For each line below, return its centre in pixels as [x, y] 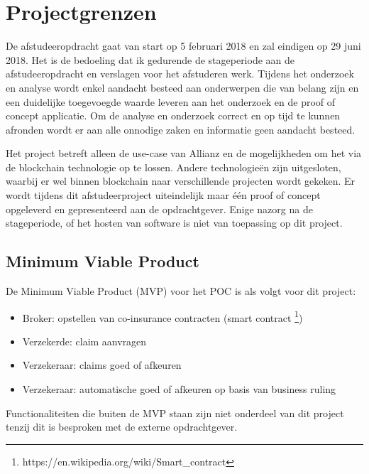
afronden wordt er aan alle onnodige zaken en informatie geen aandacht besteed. [181, 129]
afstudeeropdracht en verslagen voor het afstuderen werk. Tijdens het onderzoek [180, 74]
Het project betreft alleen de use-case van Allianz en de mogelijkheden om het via [184, 153]
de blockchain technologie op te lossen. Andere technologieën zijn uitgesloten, [174, 167]
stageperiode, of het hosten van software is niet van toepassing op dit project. [174, 223]
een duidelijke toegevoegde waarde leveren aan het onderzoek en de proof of [171, 101]
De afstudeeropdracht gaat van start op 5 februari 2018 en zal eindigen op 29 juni [183, 46]
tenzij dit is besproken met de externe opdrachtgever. [122, 427]
